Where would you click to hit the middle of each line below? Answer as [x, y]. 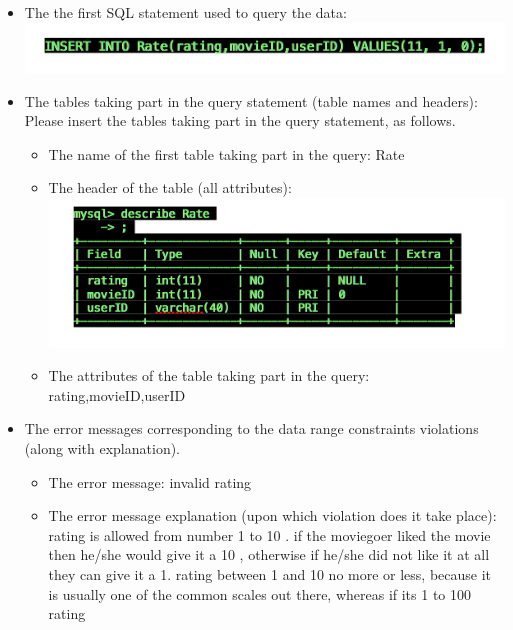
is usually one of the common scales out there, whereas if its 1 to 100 [260, 593]
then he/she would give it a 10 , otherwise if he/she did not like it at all [269, 554]
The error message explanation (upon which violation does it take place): [272, 515]
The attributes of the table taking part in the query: [209, 375]
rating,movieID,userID [117, 394]
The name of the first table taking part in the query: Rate [226, 153]
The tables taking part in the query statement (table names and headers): [251, 100]
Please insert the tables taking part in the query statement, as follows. [240, 120]
